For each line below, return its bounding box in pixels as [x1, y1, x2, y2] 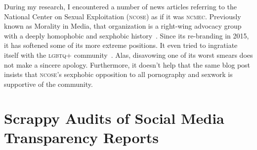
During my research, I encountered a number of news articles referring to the [4, 1, 237, 11]
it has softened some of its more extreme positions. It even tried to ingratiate [4, 40, 238, 50]
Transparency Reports [4, 127, 159, 147]
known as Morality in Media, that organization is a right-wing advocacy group [4, 21, 242, 31]
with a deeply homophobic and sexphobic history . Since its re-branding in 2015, [4, 30, 249, 40]
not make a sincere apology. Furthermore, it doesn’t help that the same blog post [4, 59, 251, 70]
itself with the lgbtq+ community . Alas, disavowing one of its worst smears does [4, 49, 253, 60]
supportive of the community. [4, 78, 93, 89]
